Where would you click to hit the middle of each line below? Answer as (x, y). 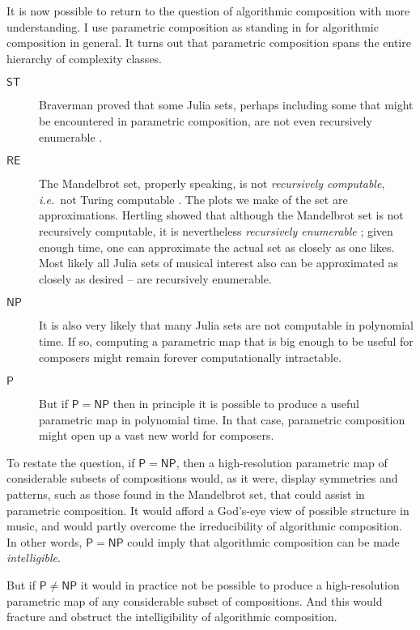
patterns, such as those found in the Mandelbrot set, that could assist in (186, 494)
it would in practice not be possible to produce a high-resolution (240, 585)
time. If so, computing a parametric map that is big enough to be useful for (226, 341)
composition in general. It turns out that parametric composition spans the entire (209, 43)
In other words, (45, 541)
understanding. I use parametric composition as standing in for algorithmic (193, 26)
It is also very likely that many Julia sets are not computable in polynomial (226, 325)
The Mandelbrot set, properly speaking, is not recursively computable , (212, 183)
